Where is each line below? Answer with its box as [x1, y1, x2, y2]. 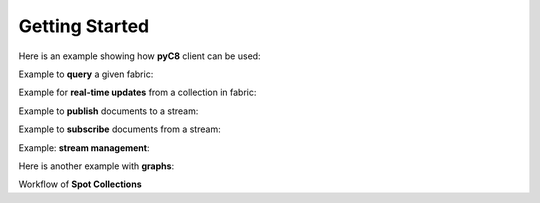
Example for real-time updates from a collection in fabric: [18, 86, 257, 99]
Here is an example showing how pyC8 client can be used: [18, 50, 261, 62]
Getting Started [18, 15, 150, 37]
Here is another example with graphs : [18, 160, 175, 172]
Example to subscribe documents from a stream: [18, 123, 221, 135]
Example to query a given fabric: [18, 68, 154, 80]
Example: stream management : [18, 141, 150, 154]
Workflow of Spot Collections [18, 178, 142, 190]
